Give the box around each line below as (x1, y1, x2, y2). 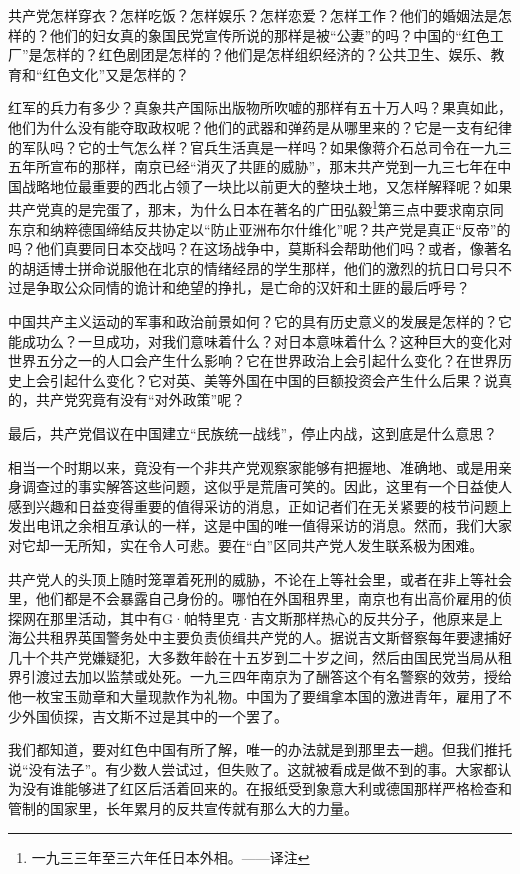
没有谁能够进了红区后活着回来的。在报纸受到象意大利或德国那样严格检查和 (21, 778, 512, 799)
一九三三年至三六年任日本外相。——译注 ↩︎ (31, 846, 310, 867)
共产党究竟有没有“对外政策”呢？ (35, 389, 246, 410)
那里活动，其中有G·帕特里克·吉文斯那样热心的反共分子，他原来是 (49, 607, 489, 628)
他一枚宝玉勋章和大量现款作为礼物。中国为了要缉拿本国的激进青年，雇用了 (8, 686, 498, 707)
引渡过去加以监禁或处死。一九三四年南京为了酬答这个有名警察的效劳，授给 (21, 666, 512, 687)
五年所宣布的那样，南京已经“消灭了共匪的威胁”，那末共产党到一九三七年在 (8, 156, 498, 177)
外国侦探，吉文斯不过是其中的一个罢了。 (21, 705, 288, 726)
